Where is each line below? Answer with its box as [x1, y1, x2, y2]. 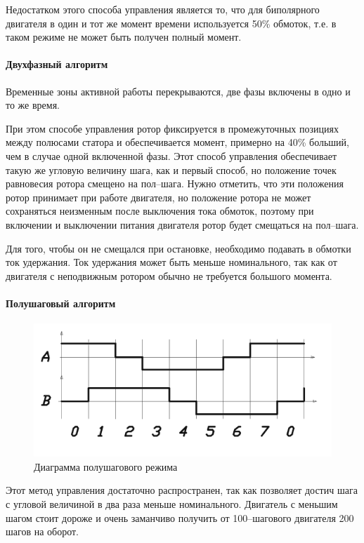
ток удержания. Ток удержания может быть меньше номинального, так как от [6, 255, 337, 269]
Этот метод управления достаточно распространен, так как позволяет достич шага [6, 483, 358, 497]
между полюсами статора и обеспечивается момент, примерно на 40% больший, [6, 135, 349, 149]
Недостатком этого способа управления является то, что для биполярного [6, 2, 320, 16]
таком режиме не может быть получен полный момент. [6, 29, 242, 44]
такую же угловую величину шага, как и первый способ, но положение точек [6, 162, 337, 177]
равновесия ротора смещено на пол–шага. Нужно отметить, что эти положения [6, 176, 344, 191]
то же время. [6, 98, 60, 112]
